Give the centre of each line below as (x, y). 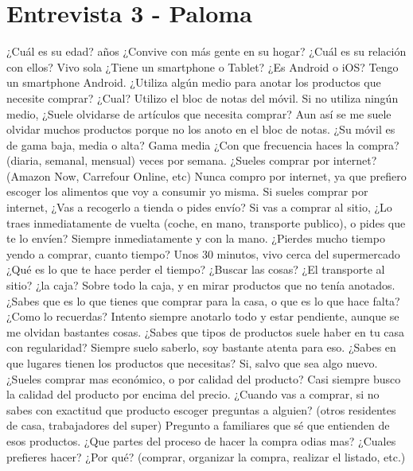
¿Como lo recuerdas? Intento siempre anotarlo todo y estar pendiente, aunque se (203, 316)
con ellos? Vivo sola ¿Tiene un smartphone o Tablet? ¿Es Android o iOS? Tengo (203, 66)
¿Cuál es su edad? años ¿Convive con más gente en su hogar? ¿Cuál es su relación (206, 51)
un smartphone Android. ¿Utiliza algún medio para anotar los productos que (194, 82)
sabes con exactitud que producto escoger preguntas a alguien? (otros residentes (201, 409)
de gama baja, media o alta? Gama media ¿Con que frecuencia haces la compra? (203, 144)
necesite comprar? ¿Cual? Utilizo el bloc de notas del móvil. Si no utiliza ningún (203, 97)
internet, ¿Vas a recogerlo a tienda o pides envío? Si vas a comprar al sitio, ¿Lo (199, 207)
